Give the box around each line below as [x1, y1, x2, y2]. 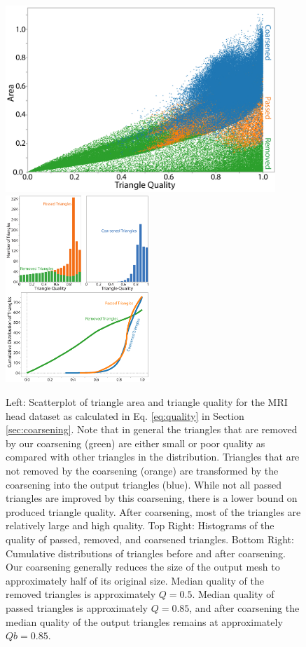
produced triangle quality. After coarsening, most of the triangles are [6, 504, 301, 519]
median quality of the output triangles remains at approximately [6, 614, 283, 629]
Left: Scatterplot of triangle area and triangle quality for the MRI [6, 395, 288, 409]
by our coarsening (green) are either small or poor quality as [6, 435, 265, 450]
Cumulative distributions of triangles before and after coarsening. [6, 545, 286, 560]
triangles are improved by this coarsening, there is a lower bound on [6, 491, 298, 505]
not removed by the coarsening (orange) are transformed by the [6, 463, 279, 478]
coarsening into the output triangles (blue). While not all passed [6, 477, 281, 491]
